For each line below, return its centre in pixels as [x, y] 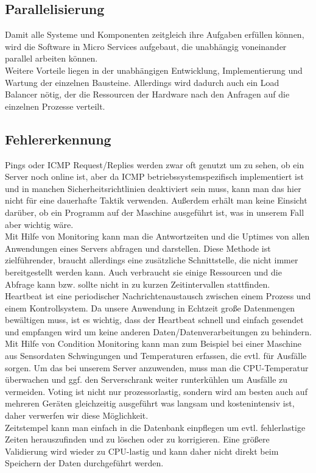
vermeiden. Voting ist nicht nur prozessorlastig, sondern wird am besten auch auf [156, 391]
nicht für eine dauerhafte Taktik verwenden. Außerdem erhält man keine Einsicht [156, 200]
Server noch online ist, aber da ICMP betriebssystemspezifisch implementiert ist [154, 176]
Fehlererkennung [58, 139]
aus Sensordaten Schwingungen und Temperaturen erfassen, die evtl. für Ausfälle [156, 356]
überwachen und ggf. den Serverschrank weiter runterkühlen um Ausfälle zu [146, 379]
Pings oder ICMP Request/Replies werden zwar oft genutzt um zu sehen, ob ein [155, 164]
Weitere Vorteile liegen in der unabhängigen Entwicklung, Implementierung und [154, 70]
